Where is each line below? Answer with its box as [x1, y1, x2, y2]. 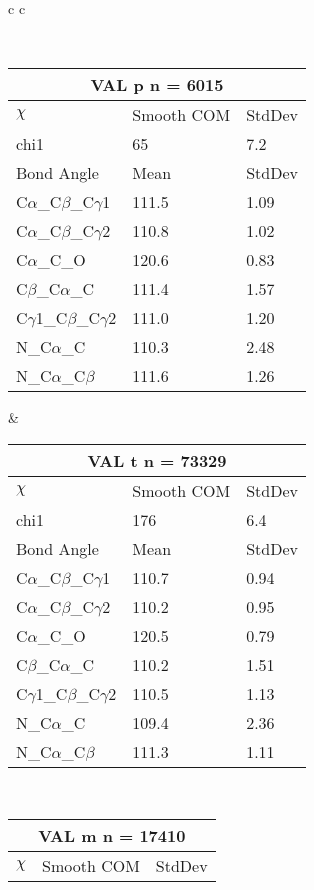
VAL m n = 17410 [38, 824, 186, 848]
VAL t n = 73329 [87, 448, 227, 472]
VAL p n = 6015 [90, 73, 224, 97]
